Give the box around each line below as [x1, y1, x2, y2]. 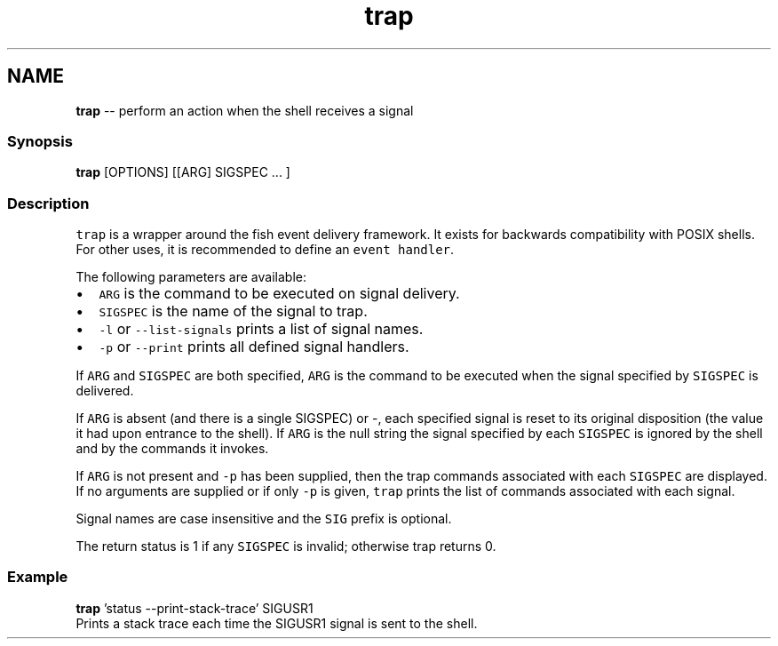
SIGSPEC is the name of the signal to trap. [99, 302, 368, 321]
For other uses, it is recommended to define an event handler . [75, 242, 455, 258]
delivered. [75, 383, 134, 399]
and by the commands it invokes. [75, 441, 269, 457]
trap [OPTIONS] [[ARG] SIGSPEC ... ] [75, 164, 290, 180]
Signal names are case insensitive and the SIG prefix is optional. [75, 511, 452, 527]
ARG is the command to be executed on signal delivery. [99, 284, 460, 303]
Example [7, 568, 68, 586]
